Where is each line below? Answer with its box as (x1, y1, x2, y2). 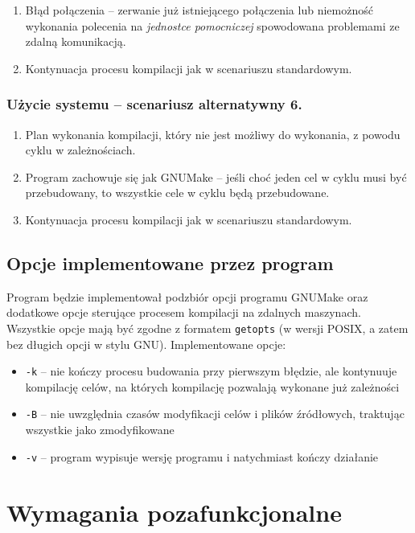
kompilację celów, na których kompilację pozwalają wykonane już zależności (25, 378, 400, 395)
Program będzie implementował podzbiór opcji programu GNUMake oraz (6, 288, 368, 305)
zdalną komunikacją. (25, 33, 126, 50)
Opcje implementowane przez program (6, 250, 334, 275)
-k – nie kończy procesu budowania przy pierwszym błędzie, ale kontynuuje (25, 363, 397, 379)
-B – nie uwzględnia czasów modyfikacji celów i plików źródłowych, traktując (25, 405, 405, 422)
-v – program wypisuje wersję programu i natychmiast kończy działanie (25, 448, 379, 465)
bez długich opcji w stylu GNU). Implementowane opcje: (6, 335, 286, 352)
